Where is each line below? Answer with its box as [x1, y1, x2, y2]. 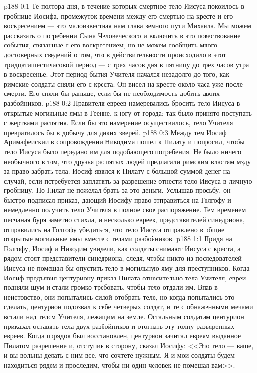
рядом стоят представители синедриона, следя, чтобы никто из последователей [4, 253, 242, 263]
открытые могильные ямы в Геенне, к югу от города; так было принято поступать [4, 107, 252, 118]
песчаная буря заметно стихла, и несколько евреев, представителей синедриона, [4, 214, 245, 225]
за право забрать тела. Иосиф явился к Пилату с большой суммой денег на [4, 166, 230, 176]
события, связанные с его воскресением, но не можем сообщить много [4, 40, 218, 50]
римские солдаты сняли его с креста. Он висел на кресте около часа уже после [4, 78, 243, 89]
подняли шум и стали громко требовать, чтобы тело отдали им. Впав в [4, 282, 218, 292]
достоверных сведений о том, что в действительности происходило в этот [4, 49, 226, 59]
